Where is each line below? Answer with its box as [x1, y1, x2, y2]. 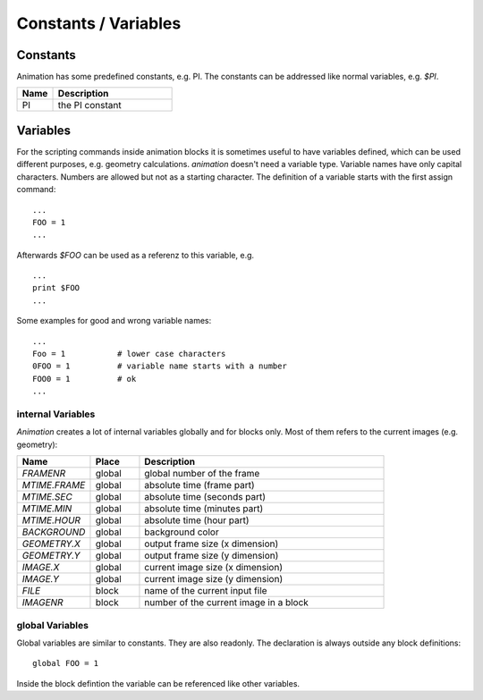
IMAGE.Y [21, 573, 60, 586]
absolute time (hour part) [144, 514, 250, 527]
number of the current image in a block [144, 596, 309, 609]
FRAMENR [21, 468, 66, 480]
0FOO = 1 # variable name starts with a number [32, 361, 288, 371]
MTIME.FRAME [21, 479, 86, 492]
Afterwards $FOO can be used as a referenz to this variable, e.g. [16, 249, 255, 260]
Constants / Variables [16, 13, 182, 33]
